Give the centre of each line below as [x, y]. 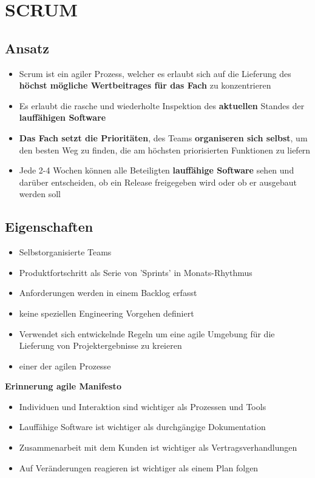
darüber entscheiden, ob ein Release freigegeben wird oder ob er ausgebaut [158, 182]
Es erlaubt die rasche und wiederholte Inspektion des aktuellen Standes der [162, 105]
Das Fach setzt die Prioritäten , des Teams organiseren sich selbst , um [163, 137]
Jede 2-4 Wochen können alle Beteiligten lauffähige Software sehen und [157, 170]
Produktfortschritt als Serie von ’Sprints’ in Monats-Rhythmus [136, 272]
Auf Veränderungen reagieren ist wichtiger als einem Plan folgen [139, 467]
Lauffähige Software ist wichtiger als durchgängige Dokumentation [142, 427]
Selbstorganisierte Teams [65, 252]
